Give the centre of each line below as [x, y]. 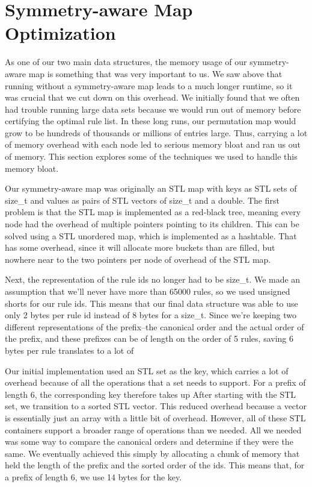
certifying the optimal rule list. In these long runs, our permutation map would [151, 121]
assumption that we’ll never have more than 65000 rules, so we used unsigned [148, 291]
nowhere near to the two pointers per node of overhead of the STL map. [138, 259]
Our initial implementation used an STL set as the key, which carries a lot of [147, 370]
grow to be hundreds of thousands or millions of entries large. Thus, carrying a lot [156, 132]
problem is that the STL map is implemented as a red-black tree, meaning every [153, 212]
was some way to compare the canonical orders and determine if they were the [149, 441]
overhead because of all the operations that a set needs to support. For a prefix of [155, 382]
